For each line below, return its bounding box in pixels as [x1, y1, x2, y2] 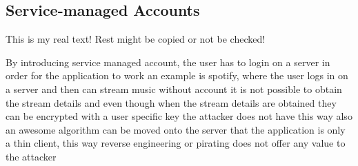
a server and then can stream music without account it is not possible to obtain [6, 81, 342, 96]
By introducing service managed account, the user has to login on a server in [6, 54, 330, 69]
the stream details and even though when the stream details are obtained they [6, 95, 337, 110]
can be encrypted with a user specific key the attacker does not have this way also [6, 109, 352, 123]
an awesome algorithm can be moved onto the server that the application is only [6, 122, 346, 136]
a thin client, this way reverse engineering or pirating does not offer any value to [6, 136, 346, 150]
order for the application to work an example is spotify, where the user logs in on [6, 68, 348, 83]
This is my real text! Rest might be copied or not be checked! [6, 32, 266, 46]
